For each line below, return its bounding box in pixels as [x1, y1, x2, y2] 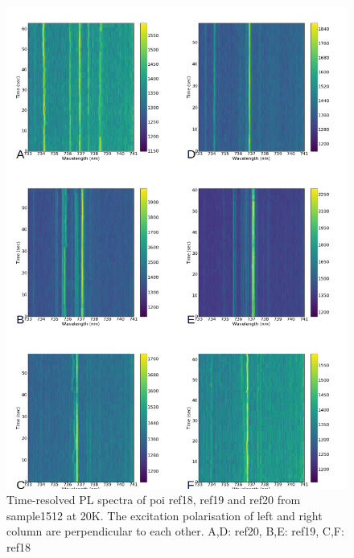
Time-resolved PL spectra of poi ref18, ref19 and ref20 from [6, 491, 301, 508]
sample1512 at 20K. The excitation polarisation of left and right [6, 507, 323, 523]
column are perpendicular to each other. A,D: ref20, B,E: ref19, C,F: [6, 523, 344, 540]
